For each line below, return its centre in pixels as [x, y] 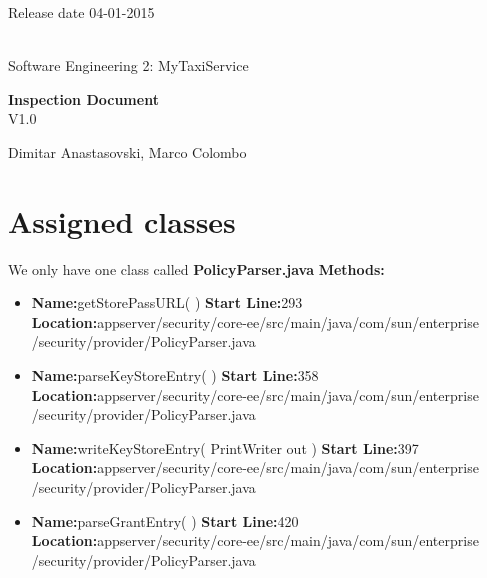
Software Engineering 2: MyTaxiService [128, 65]
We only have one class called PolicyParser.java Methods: [196, 268]
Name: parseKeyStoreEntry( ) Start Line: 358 [175, 375]
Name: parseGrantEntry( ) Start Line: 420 [165, 520]
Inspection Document [83, 98]
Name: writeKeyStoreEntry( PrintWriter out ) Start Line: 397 [225, 447]
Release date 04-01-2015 [81, 12]
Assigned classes [122, 220]
